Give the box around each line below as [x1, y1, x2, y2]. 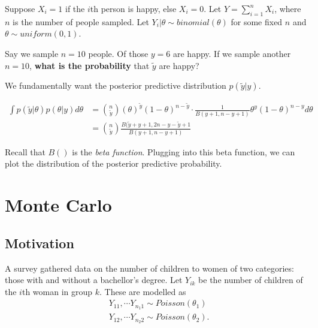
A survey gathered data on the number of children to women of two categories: [5, 261, 294, 274]
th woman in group [22, 285, 93, 297]
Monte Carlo [5, 192, 112, 217]
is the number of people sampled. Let [13, 15, 149, 28]
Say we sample [5, 47, 59, 59]
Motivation [5, 233, 74, 252]
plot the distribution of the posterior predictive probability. [5, 157, 222, 170]
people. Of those [88, 47, 149, 59]
